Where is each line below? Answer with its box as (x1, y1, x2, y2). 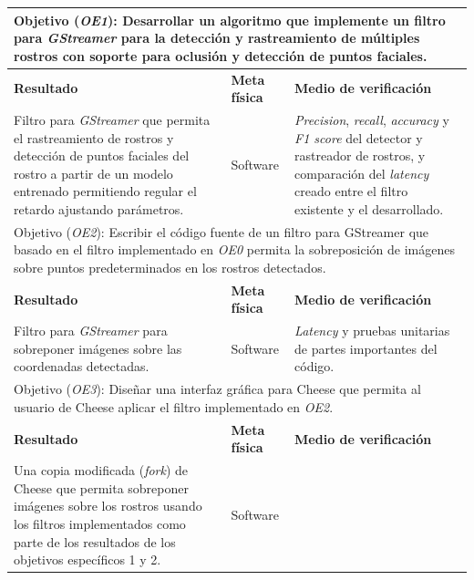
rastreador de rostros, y (294, 146, 426, 165)
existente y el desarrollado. (294, 199, 444, 218)
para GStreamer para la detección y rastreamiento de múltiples (14, 28, 420, 47)
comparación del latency (294, 163, 429, 182)
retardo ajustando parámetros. (14, 199, 184, 218)
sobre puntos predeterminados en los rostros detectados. (14, 257, 326, 276)
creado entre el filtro (294, 181, 408, 201)
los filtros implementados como (14, 513, 186, 533)
